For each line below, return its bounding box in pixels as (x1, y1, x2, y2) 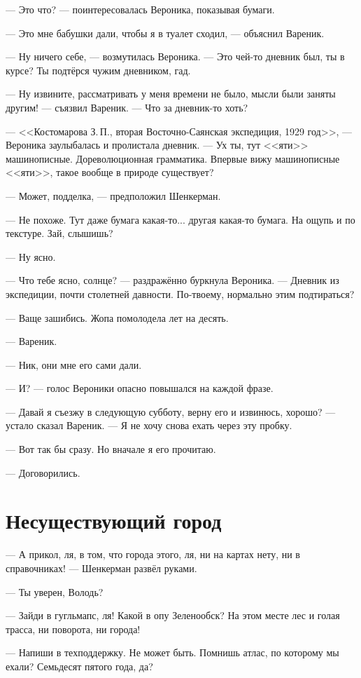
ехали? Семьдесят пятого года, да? (6, 658, 153, 673)
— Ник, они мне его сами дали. (6, 357, 142, 372)
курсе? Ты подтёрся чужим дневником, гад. (6, 62, 191, 77)
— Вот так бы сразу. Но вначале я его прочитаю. (6, 442, 216, 456)
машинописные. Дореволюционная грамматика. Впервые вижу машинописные (6, 151, 340, 165)
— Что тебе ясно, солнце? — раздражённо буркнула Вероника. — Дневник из (6, 273, 339, 287)
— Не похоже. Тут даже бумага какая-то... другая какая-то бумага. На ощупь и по (6, 212, 355, 226)
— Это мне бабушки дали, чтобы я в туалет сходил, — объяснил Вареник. (6, 25, 325, 40)
